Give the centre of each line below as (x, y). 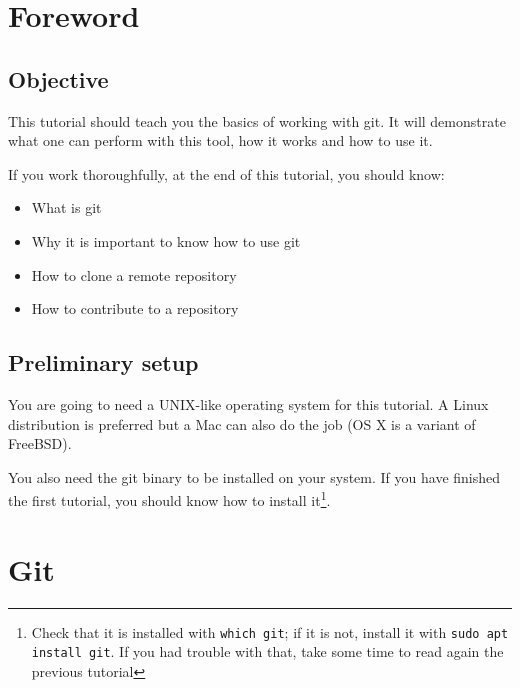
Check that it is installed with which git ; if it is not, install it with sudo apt (270, 631)
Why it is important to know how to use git (166, 240)
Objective (58, 78)
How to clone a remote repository (134, 274)
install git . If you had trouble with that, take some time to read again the (267, 651)
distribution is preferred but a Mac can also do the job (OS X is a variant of (242, 423)
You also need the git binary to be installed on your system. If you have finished (254, 476)
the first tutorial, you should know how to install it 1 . (169, 498)
